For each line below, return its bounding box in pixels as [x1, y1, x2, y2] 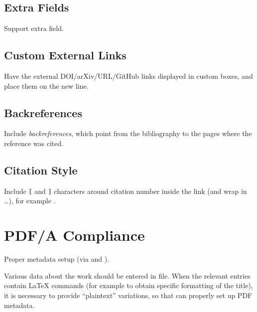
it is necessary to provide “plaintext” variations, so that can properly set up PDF [4, 290, 253, 300]
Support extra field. [4, 23, 64, 33]
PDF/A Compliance [4, 225, 145, 245]
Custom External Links [4, 47, 127, 63]
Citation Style [4, 162, 78, 177]
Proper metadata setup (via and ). [4, 254, 110, 264]
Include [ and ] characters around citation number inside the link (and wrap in [4, 185, 247, 196]
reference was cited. [4, 138, 64, 148]
